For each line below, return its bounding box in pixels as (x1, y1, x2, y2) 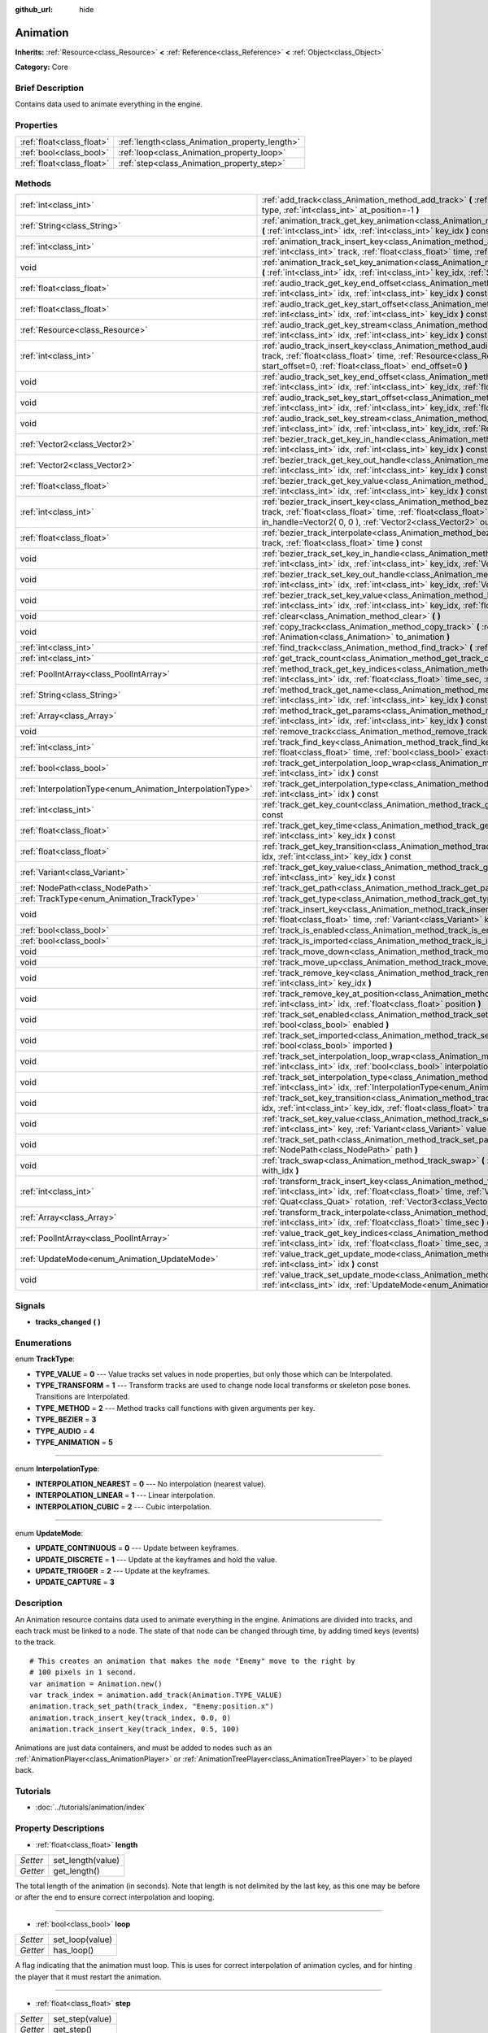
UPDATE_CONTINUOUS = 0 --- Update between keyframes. (35, 1543, 239, 1553)
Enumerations (15, 1337, 72, 1348)
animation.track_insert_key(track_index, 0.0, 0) (29, 1713, 232, 1722)
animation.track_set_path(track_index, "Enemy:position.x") (29, 1702, 274, 1711)
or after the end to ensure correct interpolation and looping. (15, 1892, 215, 1902)
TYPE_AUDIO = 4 (35, 1426, 95, 1435)
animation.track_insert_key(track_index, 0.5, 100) (29, 1725, 240, 1734)
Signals (15, 1299, 46, 1311)
